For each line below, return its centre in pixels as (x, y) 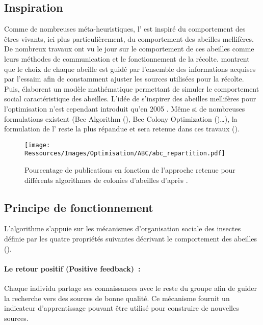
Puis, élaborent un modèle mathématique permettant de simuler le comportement (132, 88)
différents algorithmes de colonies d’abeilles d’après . (106, 180)
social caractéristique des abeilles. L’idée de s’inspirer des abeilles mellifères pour (130, 99)
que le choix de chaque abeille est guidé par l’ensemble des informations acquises (130, 69)
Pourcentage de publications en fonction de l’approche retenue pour (130, 170)
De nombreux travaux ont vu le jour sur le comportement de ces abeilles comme (129, 49)
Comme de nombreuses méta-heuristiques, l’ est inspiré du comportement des (125, 29)
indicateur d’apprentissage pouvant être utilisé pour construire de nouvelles (122, 308)
